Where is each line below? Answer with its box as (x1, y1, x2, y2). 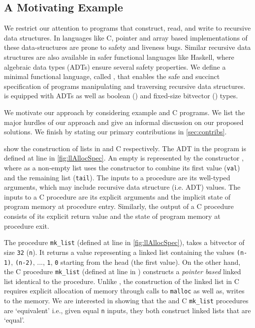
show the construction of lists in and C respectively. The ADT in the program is (4, 143, 246, 153)
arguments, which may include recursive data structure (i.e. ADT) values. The (4, 182, 241, 192)
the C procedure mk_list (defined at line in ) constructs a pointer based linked (4, 266, 241, 277)
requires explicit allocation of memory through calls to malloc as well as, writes (4, 286, 245, 296)
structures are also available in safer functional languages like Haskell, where (4, 51, 234, 62)
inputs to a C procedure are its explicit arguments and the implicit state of (4, 191, 231, 202)
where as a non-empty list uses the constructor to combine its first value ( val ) (4, 162, 240, 172)
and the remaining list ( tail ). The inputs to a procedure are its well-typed (4, 172, 230, 182)
